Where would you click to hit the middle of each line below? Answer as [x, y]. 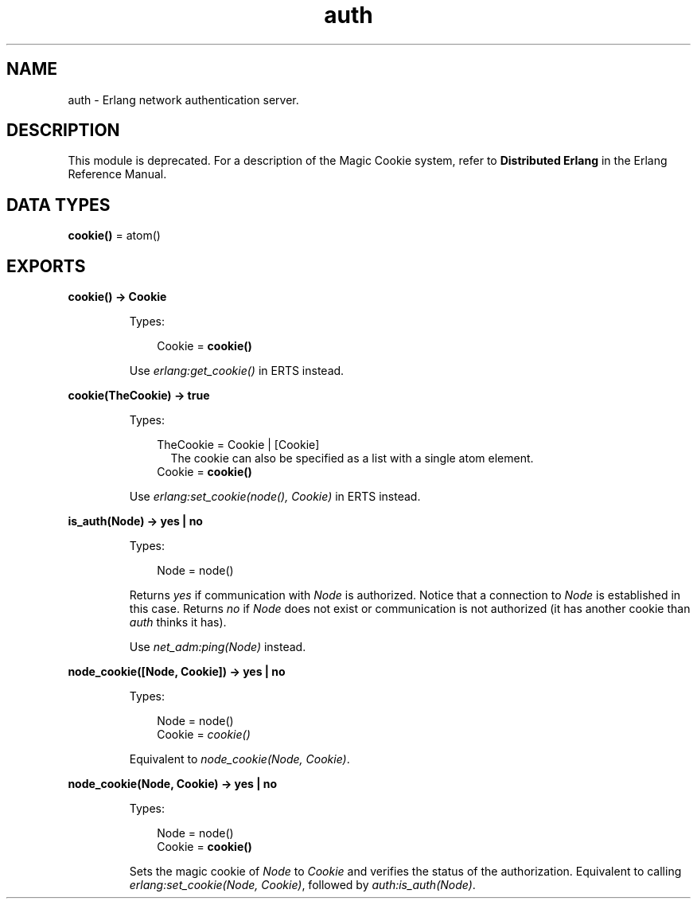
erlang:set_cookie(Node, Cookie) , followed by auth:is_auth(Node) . [302, 885]
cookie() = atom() [114, 236]
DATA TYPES [58, 205]
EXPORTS [46, 266]
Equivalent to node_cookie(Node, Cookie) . [239, 759]
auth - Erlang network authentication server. [183, 99]
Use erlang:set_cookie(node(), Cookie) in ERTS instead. [275, 497]
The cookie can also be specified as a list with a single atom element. [352, 458]
